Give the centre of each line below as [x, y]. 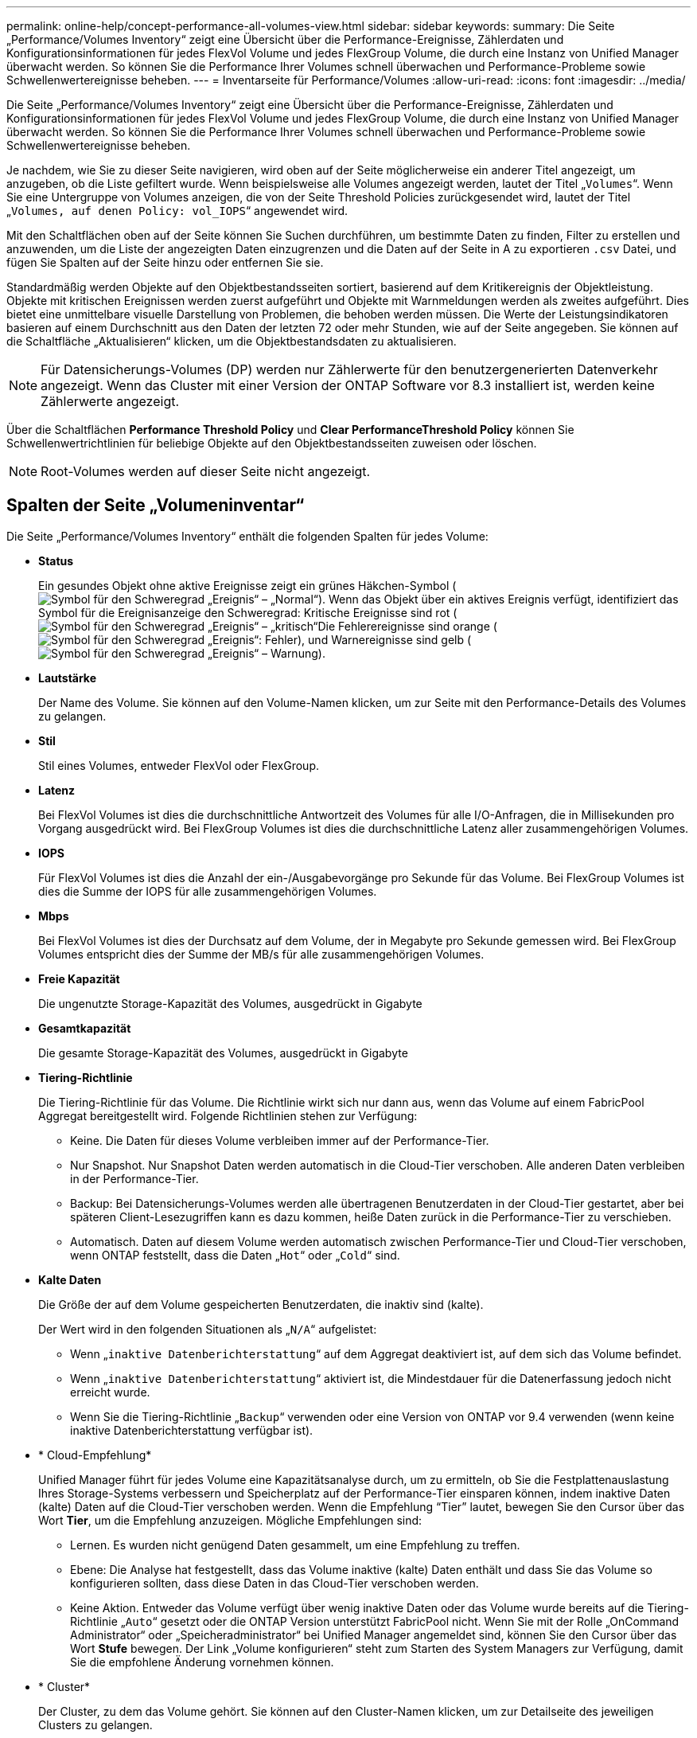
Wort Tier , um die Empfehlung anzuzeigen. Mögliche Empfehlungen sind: [230, 1520]
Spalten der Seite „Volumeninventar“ [156, 506]
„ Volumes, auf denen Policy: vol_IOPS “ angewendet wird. [177, 211]
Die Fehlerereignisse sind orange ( [407, 626]
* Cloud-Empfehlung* [95, 1455]
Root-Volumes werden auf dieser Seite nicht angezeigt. [206, 471]
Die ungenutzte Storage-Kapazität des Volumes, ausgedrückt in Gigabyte [230, 1003]
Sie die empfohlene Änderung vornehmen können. [202, 1662]
